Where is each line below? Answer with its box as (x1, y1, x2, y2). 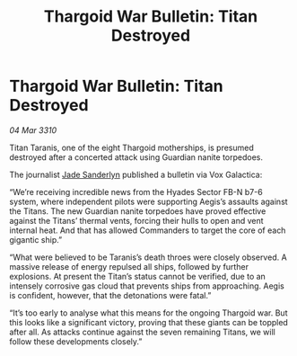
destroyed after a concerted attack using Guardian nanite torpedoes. (9, 151, 263, 163)
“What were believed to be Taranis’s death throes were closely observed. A (9, 252, 287, 263)
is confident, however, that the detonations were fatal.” (9, 289, 212, 300)
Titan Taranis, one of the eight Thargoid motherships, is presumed (9, 142, 254, 153)
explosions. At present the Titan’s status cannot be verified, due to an (9, 271, 266, 281)
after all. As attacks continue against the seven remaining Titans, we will (9, 326, 275, 337)
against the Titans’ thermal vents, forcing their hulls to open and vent (9, 215, 264, 226)
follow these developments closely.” (9, 335, 143, 347)
